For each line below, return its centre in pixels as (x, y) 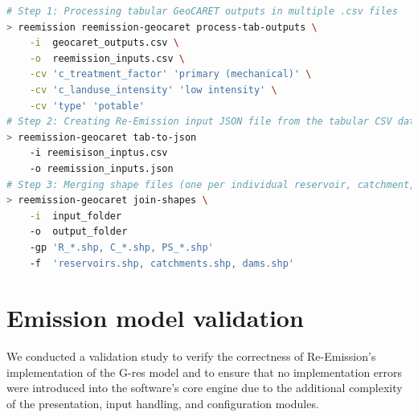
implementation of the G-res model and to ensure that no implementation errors (205, 372)
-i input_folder (76, 216)
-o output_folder (78, 232)
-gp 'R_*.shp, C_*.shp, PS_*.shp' (121, 247)
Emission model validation (155, 318)
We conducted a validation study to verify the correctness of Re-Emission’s (191, 356)
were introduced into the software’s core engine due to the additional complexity (205, 388)
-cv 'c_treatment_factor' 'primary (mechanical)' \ (170, 74)
